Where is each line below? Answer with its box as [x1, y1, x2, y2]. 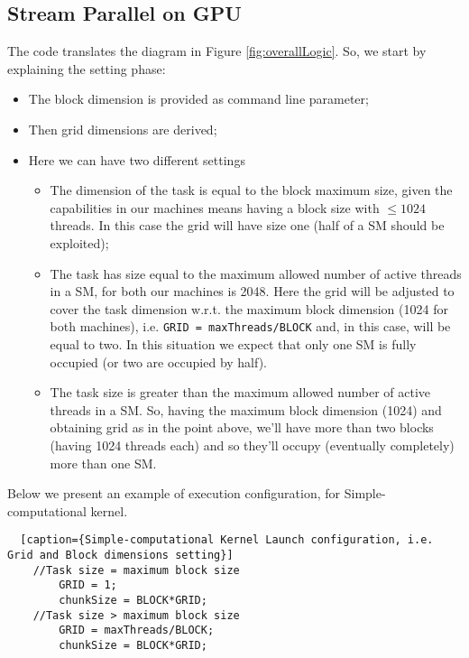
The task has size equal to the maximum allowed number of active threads [50, 264, 462, 283]
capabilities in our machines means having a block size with [50, 198, 380, 217]
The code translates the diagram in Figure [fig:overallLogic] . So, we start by [7, 42, 427, 60]
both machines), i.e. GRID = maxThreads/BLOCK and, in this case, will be [50, 317, 451, 336]
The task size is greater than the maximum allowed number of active [50, 383, 431, 402]
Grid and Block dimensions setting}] [7, 548, 234, 561]
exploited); [50, 233, 109, 252]
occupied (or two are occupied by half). [50, 352, 268, 371]
